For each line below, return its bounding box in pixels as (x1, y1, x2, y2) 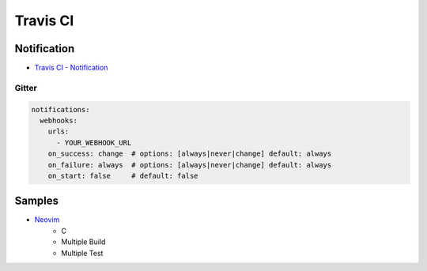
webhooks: (40, 116, 78, 125)
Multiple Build (61, 237, 106, 247)
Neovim (34, 215, 60, 224)
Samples (14, 194, 59, 208)
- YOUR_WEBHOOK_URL (56, 138, 132, 147)
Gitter (14, 82, 37, 93)
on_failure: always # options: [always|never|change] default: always (47, 160, 332, 169)
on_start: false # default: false (47, 171, 198, 180)
